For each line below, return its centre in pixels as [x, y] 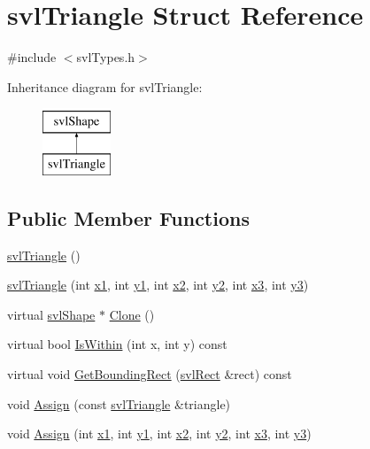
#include [32, 57]
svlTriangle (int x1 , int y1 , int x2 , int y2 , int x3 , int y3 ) [158, 285]
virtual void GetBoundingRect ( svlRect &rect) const [150, 374]
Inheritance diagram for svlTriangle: [105, 86]
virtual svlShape [51, 314]
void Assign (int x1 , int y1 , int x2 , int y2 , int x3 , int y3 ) [159, 434]
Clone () [132, 314]
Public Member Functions [128, 217]
